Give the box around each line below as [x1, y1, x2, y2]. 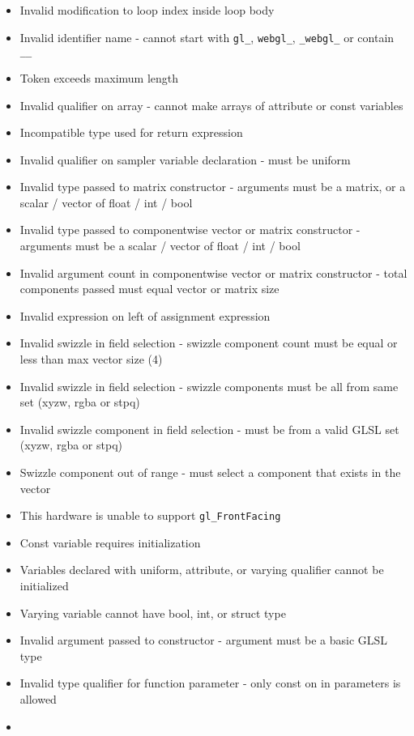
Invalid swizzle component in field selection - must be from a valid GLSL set [19, 420, 399, 437]
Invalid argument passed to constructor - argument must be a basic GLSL [19, 632, 388, 649]
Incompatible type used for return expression [19, 124, 243, 141]
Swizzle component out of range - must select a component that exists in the [19, 464, 401, 480]
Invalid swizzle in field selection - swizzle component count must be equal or [19, 334, 398, 351]
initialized [19, 577, 69, 594]
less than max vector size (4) [19, 351, 163, 368]
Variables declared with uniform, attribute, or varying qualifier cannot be [19, 561, 384, 578]
